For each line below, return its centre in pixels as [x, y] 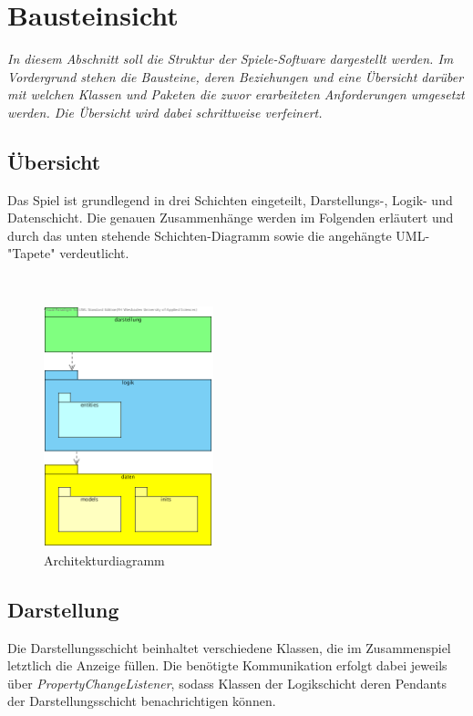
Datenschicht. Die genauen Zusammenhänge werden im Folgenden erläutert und [231, 218]
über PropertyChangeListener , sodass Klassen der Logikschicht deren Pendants [227, 683]
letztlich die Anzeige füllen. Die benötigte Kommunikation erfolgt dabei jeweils [227, 665]
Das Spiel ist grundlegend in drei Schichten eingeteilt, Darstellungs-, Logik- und [230, 199]
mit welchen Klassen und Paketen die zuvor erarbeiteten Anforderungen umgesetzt [236, 94]
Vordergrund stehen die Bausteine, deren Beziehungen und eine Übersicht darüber [236, 76]
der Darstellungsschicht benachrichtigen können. [142, 701]
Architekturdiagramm [104, 560]
